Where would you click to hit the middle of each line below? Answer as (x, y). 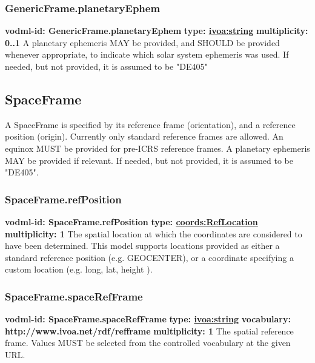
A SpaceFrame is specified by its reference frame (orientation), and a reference (150, 124)
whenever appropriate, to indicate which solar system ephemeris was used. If (147, 54)
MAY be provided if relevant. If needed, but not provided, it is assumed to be (149, 160)
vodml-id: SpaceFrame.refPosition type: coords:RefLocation (131, 221)
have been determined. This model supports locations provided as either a (142, 246)
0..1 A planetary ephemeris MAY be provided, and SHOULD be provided (142, 42)
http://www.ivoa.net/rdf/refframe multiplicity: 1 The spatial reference (149, 331)
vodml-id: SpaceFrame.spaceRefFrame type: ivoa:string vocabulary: (148, 319)
